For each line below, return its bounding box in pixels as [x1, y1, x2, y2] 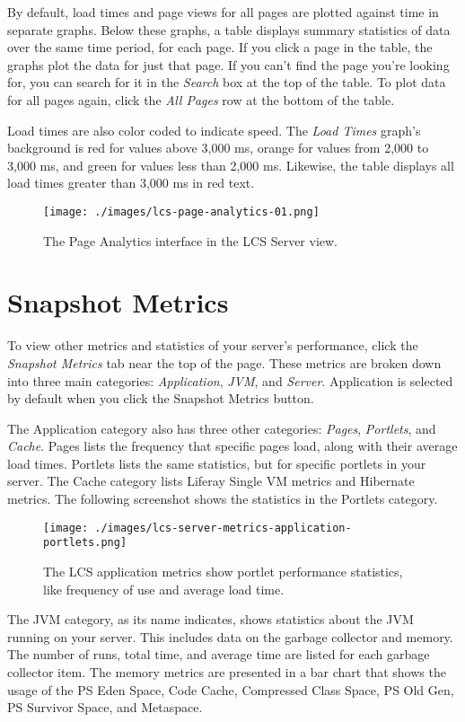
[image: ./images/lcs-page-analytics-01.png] [43, 205, 320, 218]
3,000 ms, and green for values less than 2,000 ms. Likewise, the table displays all [7, 155, 454, 174]
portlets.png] [43, 536, 127, 550]
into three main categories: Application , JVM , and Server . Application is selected [7, 371, 453, 390]
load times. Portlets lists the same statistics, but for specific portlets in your [7, 453, 426, 472]
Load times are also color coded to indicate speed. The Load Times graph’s [7, 120, 421, 139]
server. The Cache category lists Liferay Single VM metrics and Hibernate [7, 471, 415, 490]
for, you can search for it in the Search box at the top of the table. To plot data [7, 73, 446, 92]
